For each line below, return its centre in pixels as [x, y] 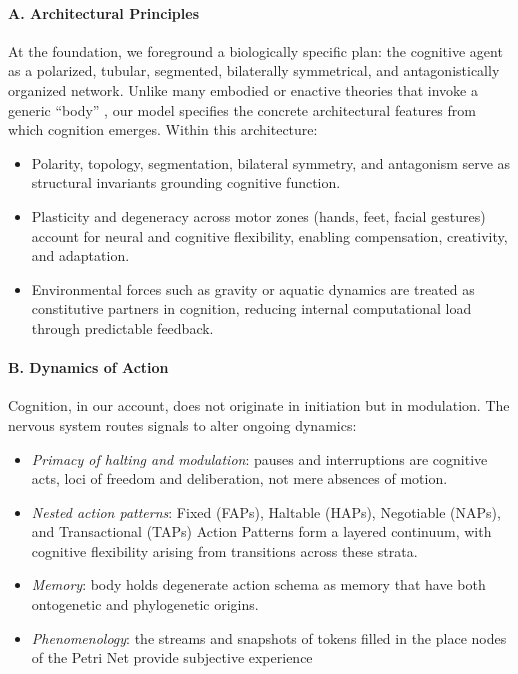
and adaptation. [80, 255]
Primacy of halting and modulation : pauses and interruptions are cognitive [259, 458]
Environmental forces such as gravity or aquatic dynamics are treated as [253, 288]
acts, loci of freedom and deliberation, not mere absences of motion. [239, 478]
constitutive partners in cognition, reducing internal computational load [251, 308]
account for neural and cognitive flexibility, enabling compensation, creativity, [269, 235]
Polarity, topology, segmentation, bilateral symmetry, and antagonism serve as [271, 162]
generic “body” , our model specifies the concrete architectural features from [242, 109]
